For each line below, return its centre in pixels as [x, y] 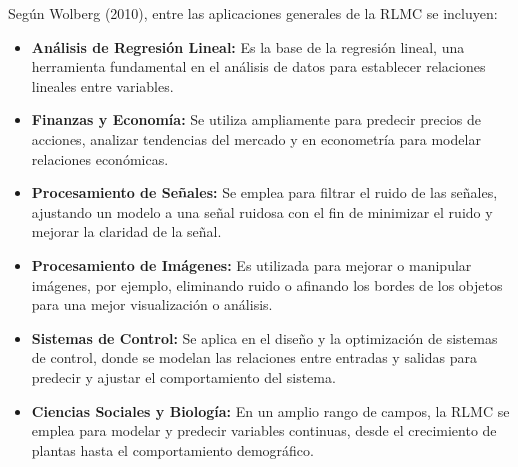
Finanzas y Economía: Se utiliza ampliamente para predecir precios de [256, 119]
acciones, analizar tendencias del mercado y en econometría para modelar [256, 138]
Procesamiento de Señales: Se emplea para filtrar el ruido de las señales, [264, 192]
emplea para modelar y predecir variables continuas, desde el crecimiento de [264, 430]
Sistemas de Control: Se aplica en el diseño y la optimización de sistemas [264, 337]
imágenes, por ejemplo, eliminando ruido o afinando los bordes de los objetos [267, 284]
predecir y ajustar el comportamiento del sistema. [183, 376]
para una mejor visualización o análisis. [152, 304]
